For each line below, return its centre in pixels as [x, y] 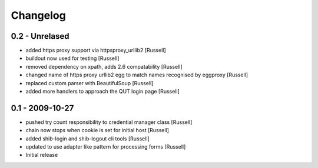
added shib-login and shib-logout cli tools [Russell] [87, 139]
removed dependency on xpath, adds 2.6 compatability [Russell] [104, 66]
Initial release [42, 155]
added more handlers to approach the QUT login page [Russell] [102, 92]
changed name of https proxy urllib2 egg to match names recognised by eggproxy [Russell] [137, 75]
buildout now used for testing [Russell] [72, 58]
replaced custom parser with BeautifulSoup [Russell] [90, 83]
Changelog [38, 15]
